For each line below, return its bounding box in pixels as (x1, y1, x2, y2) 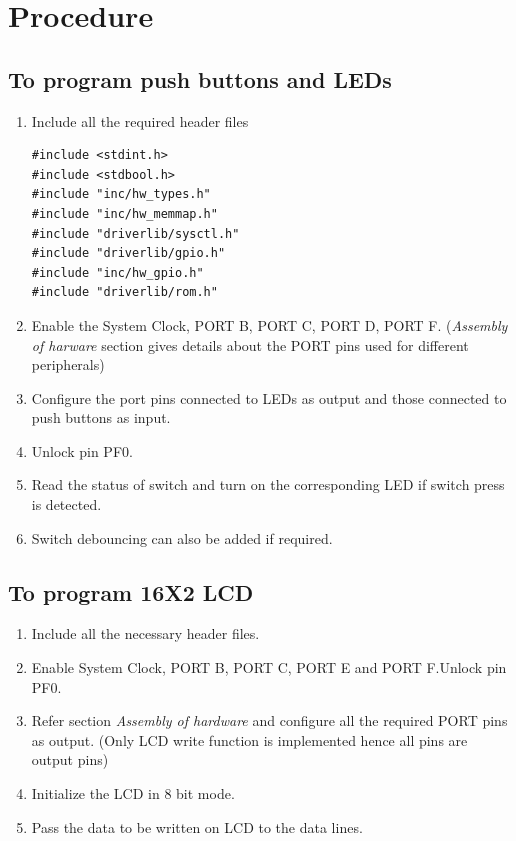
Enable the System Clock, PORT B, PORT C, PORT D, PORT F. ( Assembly (31, 314, 508, 335)
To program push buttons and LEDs (8, 63, 392, 94)
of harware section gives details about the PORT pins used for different (31, 334, 469, 355)
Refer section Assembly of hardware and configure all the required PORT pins (31, 710, 508, 731)
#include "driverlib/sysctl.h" (31, 226, 240, 241)
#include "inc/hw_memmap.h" (31, 206, 218, 221)
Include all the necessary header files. (31, 623, 260, 644)
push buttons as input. (31, 407, 171, 428)
